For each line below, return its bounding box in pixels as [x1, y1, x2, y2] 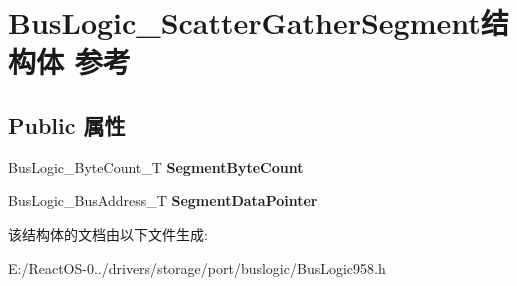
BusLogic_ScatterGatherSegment [8, 2, 481, 43]
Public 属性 [8, 109, 126, 140]
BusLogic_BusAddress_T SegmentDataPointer [8, 190, 318, 211]
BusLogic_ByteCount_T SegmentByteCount [8, 156, 304, 177]
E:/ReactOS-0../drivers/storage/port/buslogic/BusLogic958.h [8, 257, 386, 278]
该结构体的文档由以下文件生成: [8, 223, 208, 244]
